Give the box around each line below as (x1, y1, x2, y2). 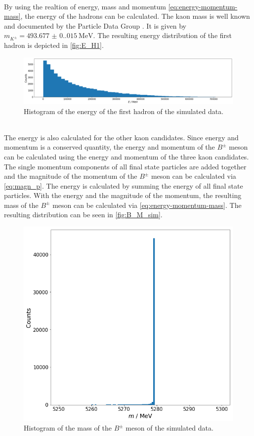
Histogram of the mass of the (24, 423, 112, 433)
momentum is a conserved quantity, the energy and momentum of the (4, 142, 215, 152)
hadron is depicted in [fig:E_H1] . (4, 40, 104, 50)
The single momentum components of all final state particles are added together (4, 161, 247, 171)
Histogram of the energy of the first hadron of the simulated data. (24, 106, 224, 116)
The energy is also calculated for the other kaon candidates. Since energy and (4, 132, 239, 142)
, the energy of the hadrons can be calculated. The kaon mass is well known (20, 11, 250, 21)
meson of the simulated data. (126, 423, 213, 433)
